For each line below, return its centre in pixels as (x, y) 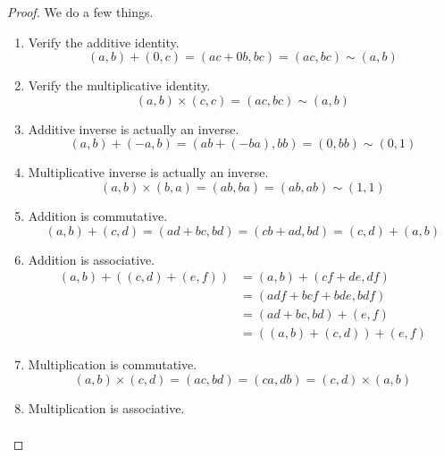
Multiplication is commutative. (113, 364)
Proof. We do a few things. (80, 12)
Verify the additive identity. (104, 42)
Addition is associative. (92, 259)
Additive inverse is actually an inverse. (134, 128)
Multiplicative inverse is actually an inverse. (148, 172)
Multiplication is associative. (106, 407)
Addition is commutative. (98, 215)
